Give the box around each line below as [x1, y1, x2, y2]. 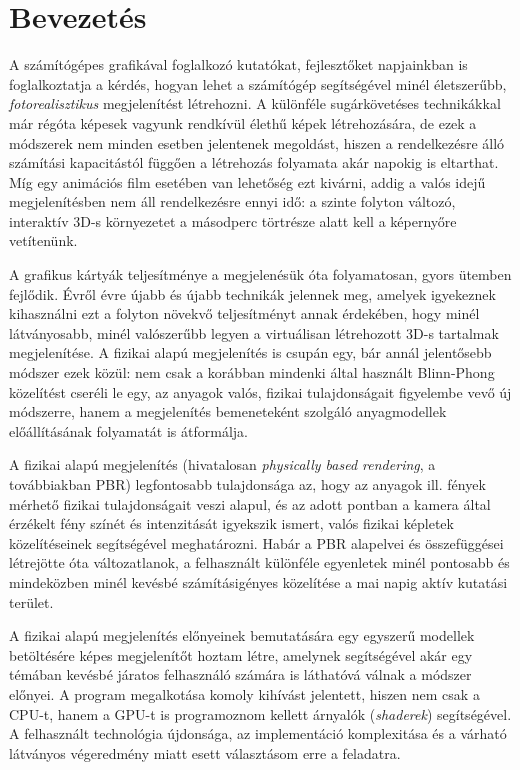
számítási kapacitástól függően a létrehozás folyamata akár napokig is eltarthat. [9, 152, 499, 173]
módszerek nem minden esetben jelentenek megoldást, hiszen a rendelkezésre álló [9, 132, 505, 153]
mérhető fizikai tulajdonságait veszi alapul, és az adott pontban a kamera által [9, 493, 491, 514]
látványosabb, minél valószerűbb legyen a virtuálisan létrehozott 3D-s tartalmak [9, 322, 499, 343]
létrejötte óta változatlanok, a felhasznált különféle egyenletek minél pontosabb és [9, 552, 510, 573]
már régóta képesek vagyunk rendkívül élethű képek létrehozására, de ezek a [9, 112, 477, 133]
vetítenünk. [9, 230, 78, 251]
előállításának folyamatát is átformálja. [9, 420, 248, 441]
